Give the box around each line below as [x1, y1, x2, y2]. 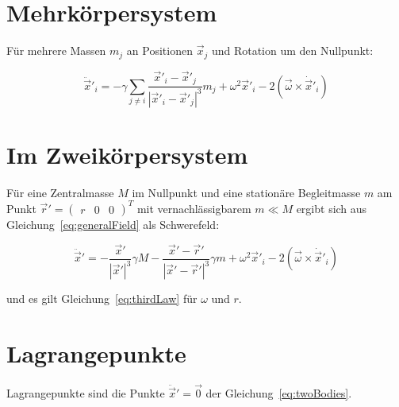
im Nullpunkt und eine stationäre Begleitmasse [132, 184, 361, 200]
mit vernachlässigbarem [136, 200, 251, 216]
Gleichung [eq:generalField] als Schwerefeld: [6, 215, 220, 232]
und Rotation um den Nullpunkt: [211, 42, 374, 59]
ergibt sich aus [296, 200, 367, 216]
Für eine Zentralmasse [6, 184, 114, 200]
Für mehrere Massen [6, 42, 106, 59]
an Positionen [126, 42, 193, 59]
